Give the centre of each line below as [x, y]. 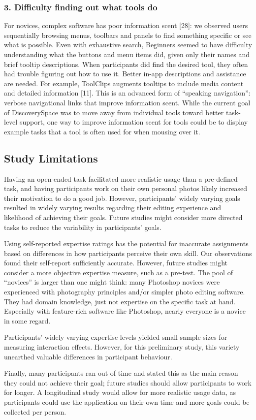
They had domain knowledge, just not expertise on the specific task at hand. [120, 301]
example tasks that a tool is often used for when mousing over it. [102, 131]
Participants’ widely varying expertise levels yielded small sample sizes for [116, 337]
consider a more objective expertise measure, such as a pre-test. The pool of [118, 272]
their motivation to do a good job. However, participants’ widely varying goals [122, 198]
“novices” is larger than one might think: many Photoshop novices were [112, 282]
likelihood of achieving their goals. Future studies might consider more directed [123, 217]
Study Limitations [51, 158]
